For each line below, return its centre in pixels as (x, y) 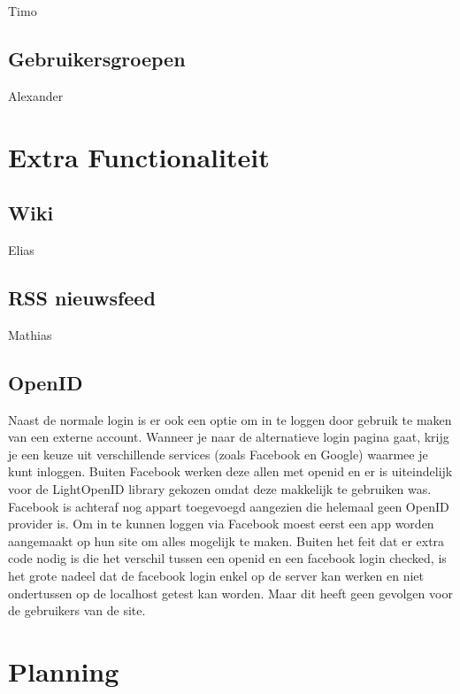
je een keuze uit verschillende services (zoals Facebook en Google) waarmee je (218, 454)
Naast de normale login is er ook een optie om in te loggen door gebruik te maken (230, 419)
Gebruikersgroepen (97, 58)
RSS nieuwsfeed (82, 297)
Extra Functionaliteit (139, 156)
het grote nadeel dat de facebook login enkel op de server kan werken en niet (216, 575)
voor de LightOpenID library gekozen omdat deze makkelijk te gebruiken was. (220, 488)
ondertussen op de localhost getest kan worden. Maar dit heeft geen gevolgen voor (230, 593)
